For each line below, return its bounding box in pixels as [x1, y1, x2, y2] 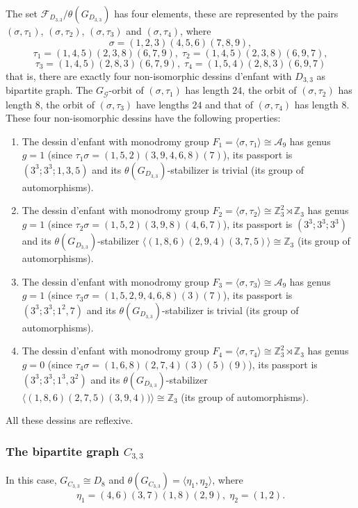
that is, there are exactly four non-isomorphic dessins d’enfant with [6, 68, 292, 83]
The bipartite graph [6, 442, 120, 459]
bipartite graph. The [6, 83, 93, 97]
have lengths [136, 97, 189, 111]
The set [6, 6, 38, 20]
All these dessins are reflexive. [6, 413, 133, 427]
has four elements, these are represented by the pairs [114, 6, 339, 20]
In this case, [6, 473, 57, 487]
